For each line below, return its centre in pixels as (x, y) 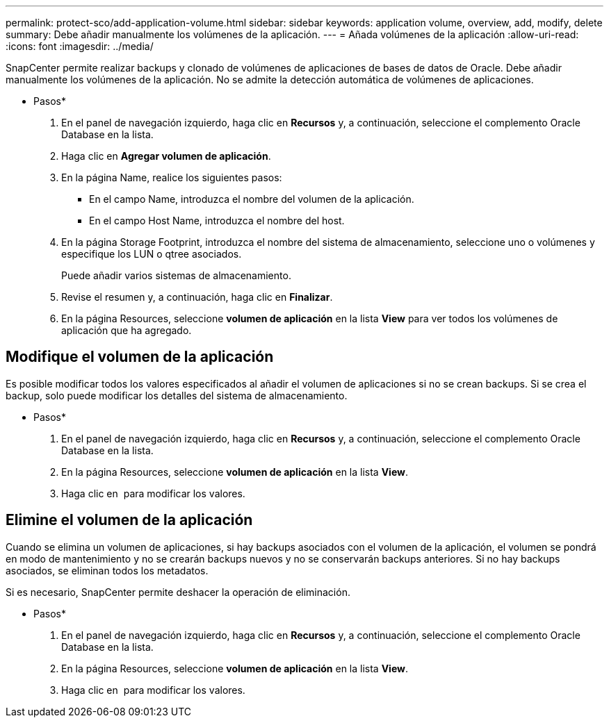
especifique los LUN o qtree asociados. (152, 254)
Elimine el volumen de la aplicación (129, 520)
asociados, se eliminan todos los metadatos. (107, 570)
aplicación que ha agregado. (127, 330)
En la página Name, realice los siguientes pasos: (172, 177)
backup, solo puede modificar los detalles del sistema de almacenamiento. (177, 395)
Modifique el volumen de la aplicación (140, 357)
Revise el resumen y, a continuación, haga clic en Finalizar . (197, 297)
